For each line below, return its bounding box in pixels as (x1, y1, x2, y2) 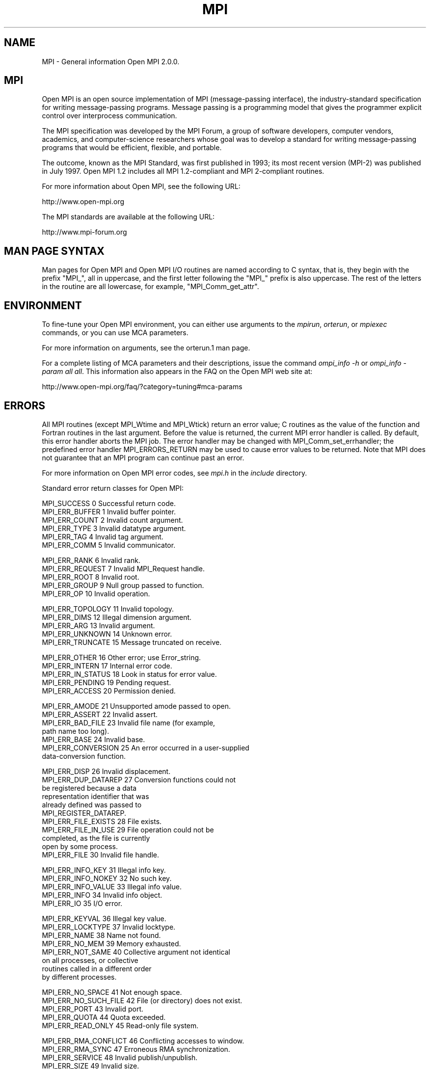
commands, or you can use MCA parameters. (42, 328, 188, 337)
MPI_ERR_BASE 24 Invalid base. (42, 735, 145, 744)
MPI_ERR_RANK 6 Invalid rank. (42, 556, 140, 564)
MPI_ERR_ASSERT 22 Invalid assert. (42, 710, 158, 719)
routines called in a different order (42, 964, 152, 973)
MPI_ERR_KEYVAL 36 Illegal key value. (42, 914, 166, 923)
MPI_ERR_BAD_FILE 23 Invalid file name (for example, (42, 718, 215, 727)
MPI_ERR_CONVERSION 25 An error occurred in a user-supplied (42, 743, 249, 752)
